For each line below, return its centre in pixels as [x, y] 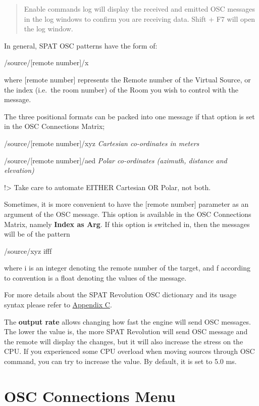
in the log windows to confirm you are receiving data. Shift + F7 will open [140, 18]
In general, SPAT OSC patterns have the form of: [81, 45]
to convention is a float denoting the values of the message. [95, 277]
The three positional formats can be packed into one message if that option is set [129, 116]
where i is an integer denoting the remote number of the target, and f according [127, 268]
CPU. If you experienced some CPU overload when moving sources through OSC [129, 351]
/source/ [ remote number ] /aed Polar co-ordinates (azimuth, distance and [116, 160]
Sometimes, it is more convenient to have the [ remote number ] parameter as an [126, 204]
